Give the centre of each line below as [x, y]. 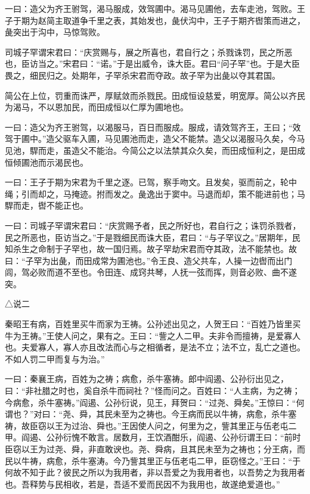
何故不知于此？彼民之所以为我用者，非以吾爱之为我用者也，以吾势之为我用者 [155, 472]
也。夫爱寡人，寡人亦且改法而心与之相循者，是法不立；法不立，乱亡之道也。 [155, 347]
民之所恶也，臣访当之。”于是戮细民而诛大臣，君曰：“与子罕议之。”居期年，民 [153, 237]
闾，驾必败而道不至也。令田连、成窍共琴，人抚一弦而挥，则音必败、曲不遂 [151, 272]
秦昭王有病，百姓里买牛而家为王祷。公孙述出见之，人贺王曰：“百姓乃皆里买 [153, 324]
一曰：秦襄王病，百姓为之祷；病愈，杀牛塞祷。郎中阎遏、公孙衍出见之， [147, 379]
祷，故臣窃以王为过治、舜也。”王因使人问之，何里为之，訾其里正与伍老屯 [147, 425]
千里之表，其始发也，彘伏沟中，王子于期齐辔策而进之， [196, 20]
